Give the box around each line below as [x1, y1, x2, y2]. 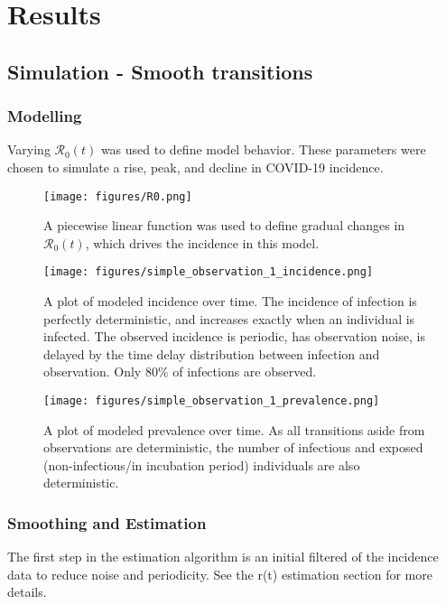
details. [7, 582, 47, 601]
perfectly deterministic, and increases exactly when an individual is [43, 309, 415, 328]
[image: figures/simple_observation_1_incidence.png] [43, 265, 374, 279]
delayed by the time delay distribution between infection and [43, 344, 380, 363]
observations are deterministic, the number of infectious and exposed [43, 438, 423, 457]
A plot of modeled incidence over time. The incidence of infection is [43, 292, 417, 311]
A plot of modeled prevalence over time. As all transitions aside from [43, 420, 425, 439]
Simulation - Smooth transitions [7, 57, 313, 85]
